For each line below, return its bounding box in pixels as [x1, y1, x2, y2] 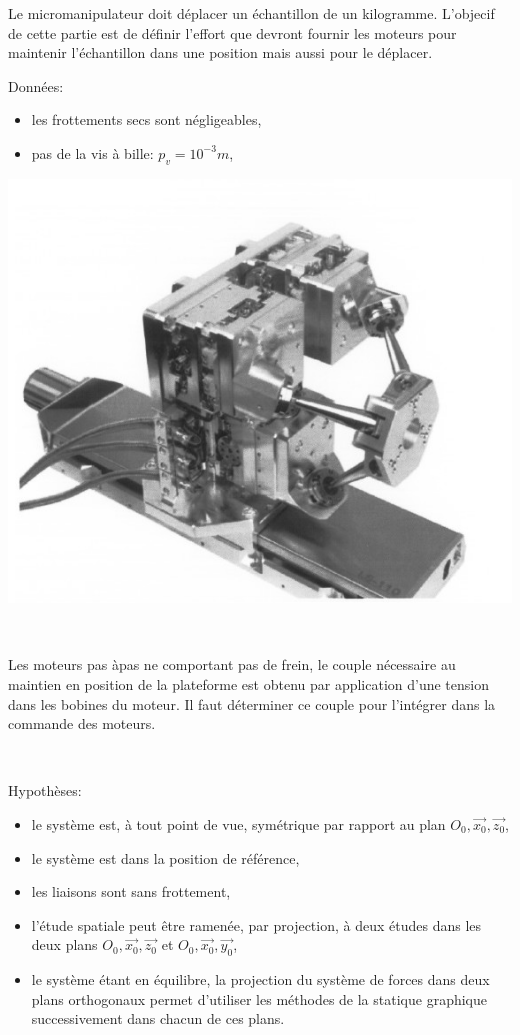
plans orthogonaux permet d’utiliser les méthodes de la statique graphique [31, 988, 487, 1009]
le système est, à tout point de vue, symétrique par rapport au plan [31, 813, 446, 834]
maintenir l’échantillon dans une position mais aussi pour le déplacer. [8, 42, 433, 63]
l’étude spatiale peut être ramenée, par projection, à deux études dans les [31, 914, 482, 935]
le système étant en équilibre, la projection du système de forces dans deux [31, 969, 490, 990]
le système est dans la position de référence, [31, 847, 300, 868]
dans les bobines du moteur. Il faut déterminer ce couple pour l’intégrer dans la [8, 693, 496, 714]
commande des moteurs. [8, 713, 156, 734]
